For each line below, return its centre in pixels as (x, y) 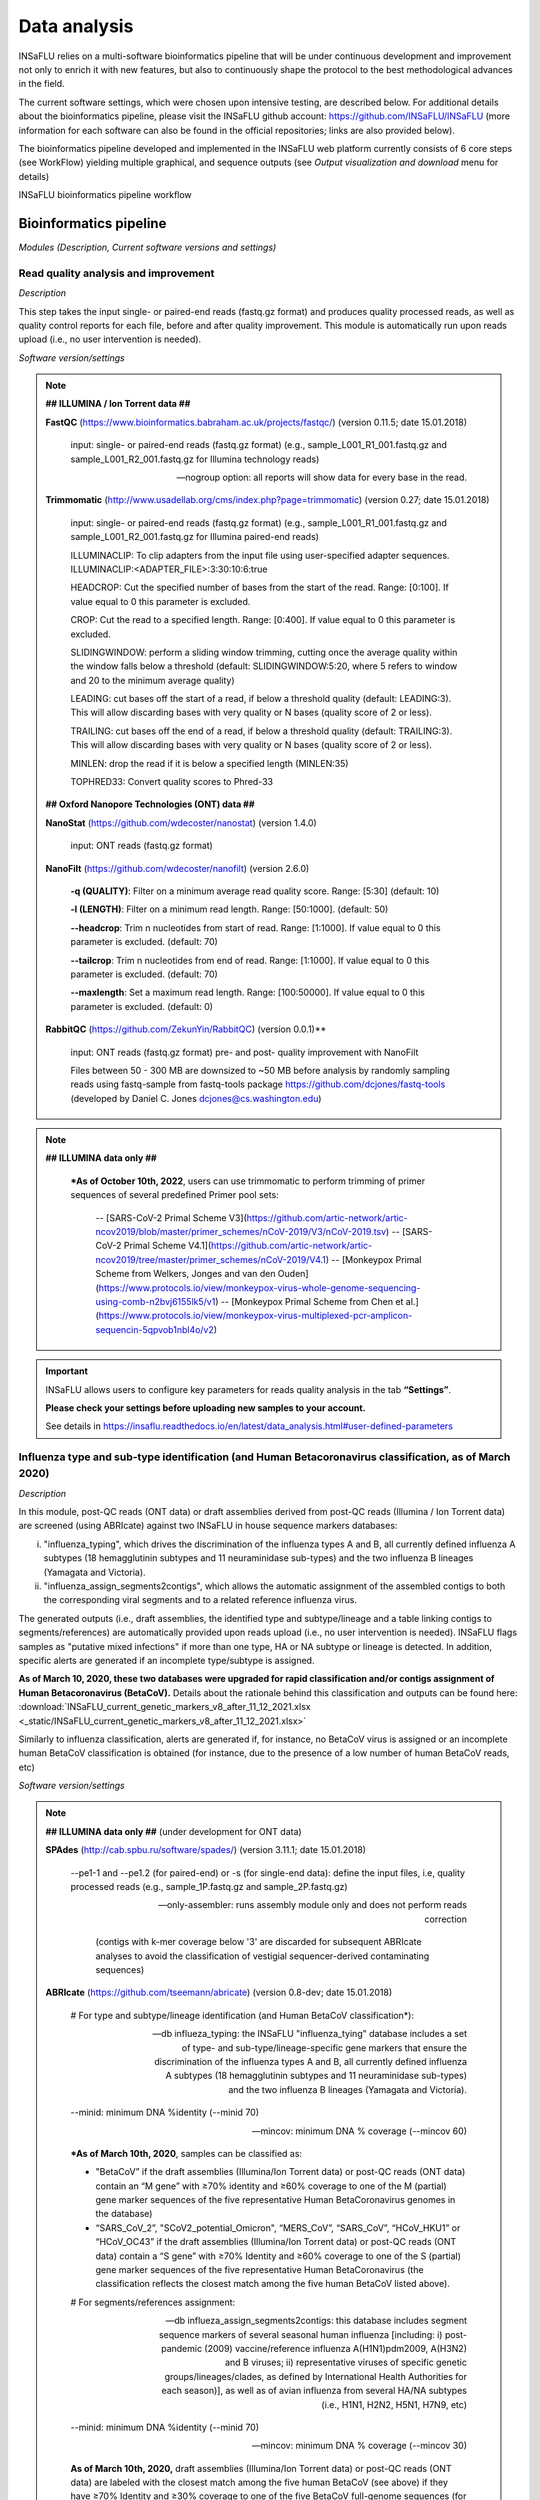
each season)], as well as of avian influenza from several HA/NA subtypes (314, 2391)
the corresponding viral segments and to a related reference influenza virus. (200, 1600)
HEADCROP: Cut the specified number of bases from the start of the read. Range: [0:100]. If (259, 587)
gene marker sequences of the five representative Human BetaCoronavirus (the (259, 2270)
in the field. (41, 84)
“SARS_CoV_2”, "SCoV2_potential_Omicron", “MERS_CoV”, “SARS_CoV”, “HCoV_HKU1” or (278, 2227)
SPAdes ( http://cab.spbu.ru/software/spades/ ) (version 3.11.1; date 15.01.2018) (206, 1850)
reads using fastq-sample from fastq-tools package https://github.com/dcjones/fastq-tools (258, 1084)
